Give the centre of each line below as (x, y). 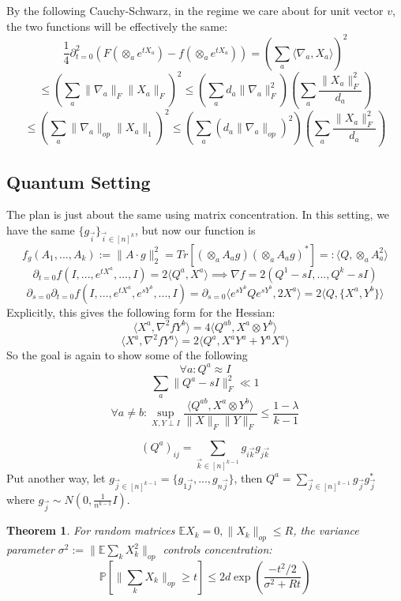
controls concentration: (217, 549)
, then (248, 477)
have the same (41, 230)
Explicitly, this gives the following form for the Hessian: (141, 312)
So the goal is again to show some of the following (127, 355)
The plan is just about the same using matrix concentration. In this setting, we (198, 214)
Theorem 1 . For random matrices (91, 530)
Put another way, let (56, 477)
